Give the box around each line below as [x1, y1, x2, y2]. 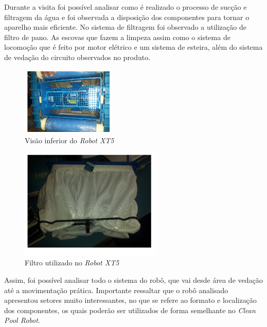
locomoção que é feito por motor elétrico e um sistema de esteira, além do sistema [4, 42, 263, 52]
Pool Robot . [4, 315, 40, 325]
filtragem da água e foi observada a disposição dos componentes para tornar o [4, 11, 250, 22]
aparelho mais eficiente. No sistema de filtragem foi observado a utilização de [4, 22, 246, 32]
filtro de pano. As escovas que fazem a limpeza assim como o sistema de [4, 31, 230, 42]
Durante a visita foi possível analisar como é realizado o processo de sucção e [4, 2, 247, 12]
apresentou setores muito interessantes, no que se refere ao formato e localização [4, 295, 257, 305]
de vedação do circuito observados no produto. [4, 51, 151, 62]
